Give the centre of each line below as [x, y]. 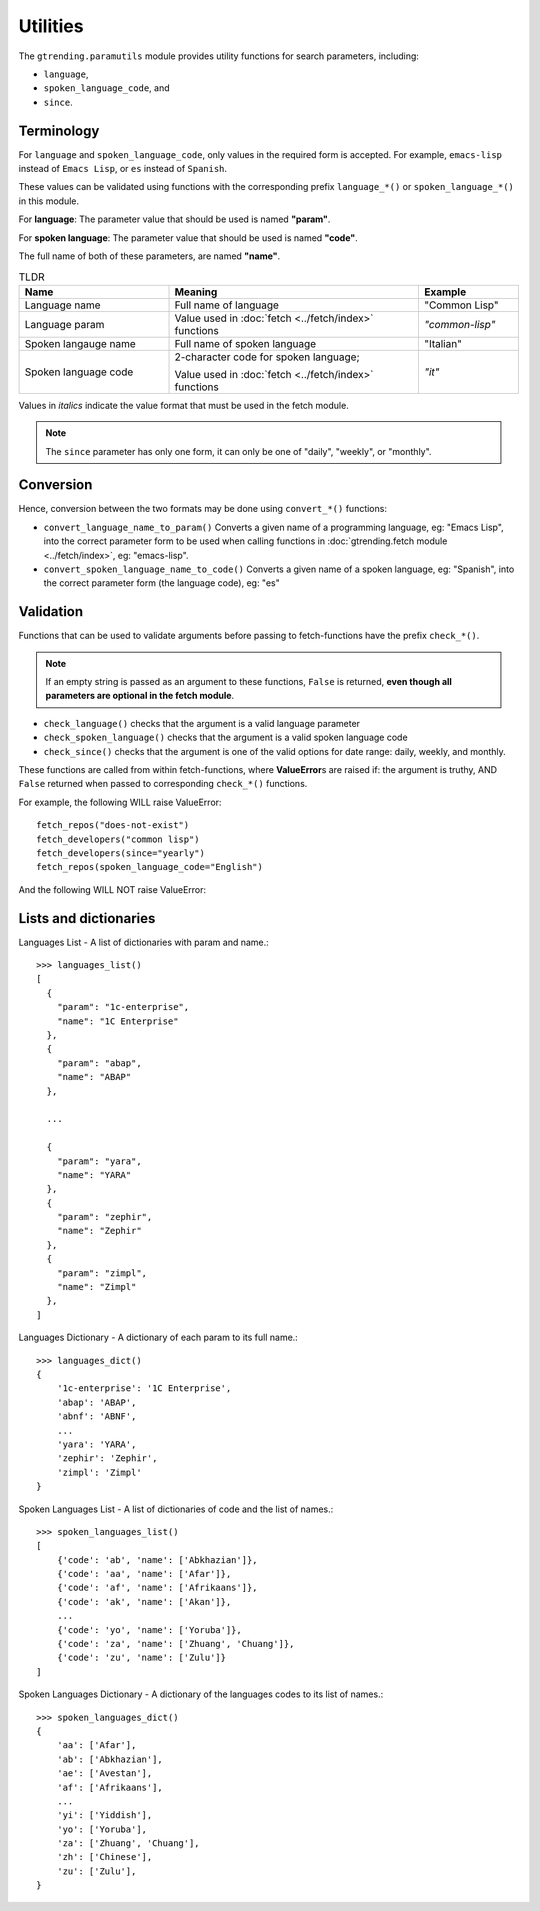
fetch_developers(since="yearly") [120, 853]
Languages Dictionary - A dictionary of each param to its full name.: [158, 1337]
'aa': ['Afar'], [96, 1745]
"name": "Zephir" [99, 1231]
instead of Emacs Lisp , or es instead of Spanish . [123, 169]
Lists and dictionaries [87, 918]
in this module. [49, 201]
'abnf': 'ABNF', [96, 1416]
